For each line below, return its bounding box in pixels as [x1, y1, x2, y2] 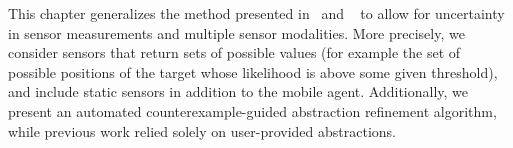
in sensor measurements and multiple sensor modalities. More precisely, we [8, 22, 465, 43]
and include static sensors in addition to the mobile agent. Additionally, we [8, 81, 469, 102]
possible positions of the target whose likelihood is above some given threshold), [8, 61, 498, 82]
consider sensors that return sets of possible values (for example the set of [8, 42, 461, 63]
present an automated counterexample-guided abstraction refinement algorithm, [8, 100, 497, 121]
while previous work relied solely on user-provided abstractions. [8, 120, 396, 141]
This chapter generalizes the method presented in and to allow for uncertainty [8, 3, 505, 23]
